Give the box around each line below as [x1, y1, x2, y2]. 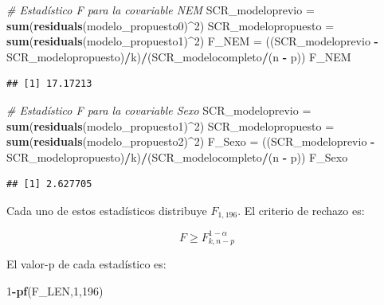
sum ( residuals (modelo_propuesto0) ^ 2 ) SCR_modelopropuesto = [6, 17, 335, 33]
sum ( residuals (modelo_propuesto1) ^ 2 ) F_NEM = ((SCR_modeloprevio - [6, 33, 378, 49]
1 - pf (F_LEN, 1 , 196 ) [6, 282, 104, 299]
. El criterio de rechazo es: [237, 201, 365, 218]
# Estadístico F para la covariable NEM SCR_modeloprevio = [6, 2, 315, 18]
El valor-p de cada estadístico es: [6, 256, 167, 272]
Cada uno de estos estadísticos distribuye [6, 201, 207, 218]
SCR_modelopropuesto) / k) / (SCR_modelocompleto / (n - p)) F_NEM [6, 48, 351, 65]
